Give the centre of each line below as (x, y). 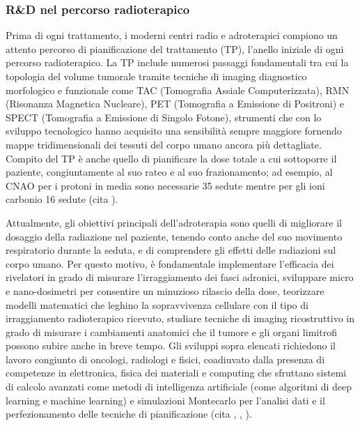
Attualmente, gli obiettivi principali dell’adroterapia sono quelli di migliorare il (174, 222)
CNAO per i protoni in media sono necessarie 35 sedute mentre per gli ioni (165, 185)
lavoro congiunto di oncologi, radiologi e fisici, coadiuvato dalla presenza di (165, 359)
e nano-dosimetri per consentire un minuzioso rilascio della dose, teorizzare (165, 290)
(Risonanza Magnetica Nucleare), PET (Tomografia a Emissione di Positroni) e (175, 104)
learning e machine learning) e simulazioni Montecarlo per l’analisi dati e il (165, 400)
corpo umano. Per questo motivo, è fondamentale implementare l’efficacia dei (170, 263)
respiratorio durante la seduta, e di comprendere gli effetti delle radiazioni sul (171, 250)
